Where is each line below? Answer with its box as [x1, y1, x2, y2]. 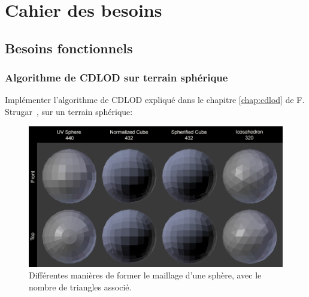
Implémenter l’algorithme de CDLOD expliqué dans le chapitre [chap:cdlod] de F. [5, 93, 305, 106]
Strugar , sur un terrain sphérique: [5, 105, 133, 117]
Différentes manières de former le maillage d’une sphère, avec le [29, 269, 262, 281]
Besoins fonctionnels [5, 38, 133, 57]
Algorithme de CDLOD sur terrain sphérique [5, 70, 228, 85]
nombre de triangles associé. [29, 280, 132, 293]
